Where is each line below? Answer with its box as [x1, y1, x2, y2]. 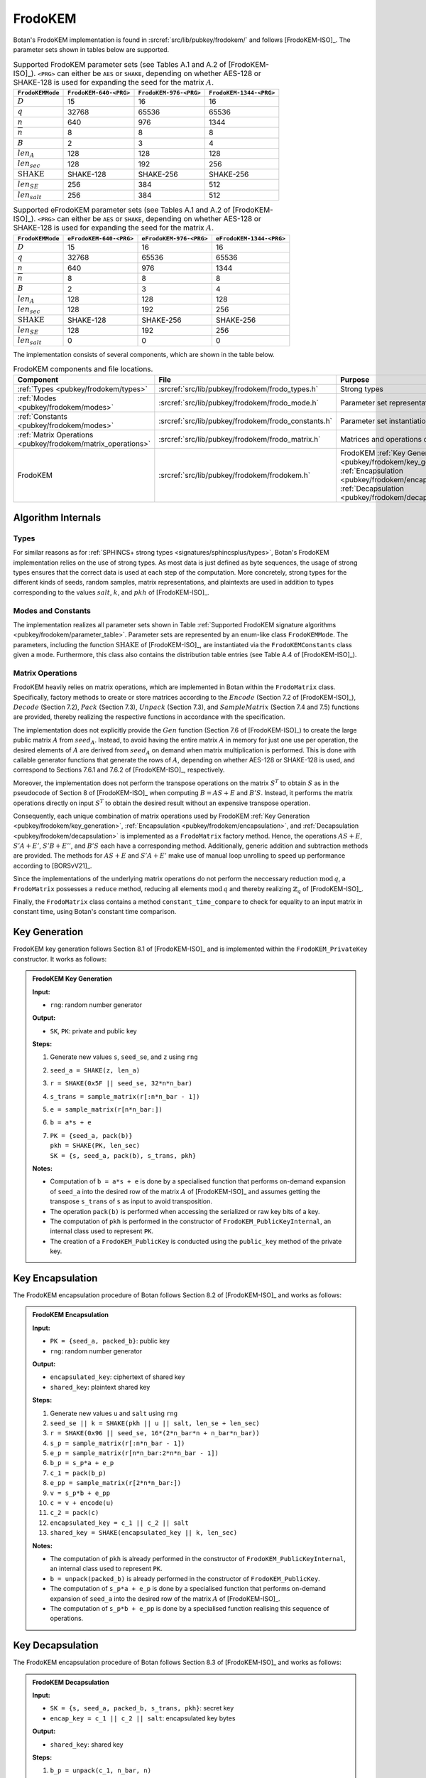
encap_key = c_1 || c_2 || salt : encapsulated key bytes [50, 1714, 236, 1723]
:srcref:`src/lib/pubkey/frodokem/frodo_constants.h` [158, 416, 333, 426]
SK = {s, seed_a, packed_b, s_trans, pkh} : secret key [50, 1704, 234, 1713]
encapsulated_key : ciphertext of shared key [50, 1373, 185, 1381]
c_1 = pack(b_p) [50, 1469, 106, 1477]
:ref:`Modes [17, 393, 57, 403]
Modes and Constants [13, 605, 92, 615]
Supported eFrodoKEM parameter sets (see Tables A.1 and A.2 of [13, 205, 231, 215]
